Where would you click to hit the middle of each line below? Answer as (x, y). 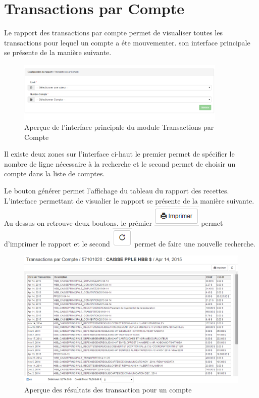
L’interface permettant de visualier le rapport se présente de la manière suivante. (129, 200)
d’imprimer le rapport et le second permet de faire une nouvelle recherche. (130, 243)
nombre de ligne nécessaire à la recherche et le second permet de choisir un (120, 163)
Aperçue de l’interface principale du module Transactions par (119, 127)
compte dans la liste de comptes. (55, 173)
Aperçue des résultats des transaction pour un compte (108, 390)
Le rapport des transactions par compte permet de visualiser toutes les (113, 33)
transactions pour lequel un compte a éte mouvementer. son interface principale (127, 42)
